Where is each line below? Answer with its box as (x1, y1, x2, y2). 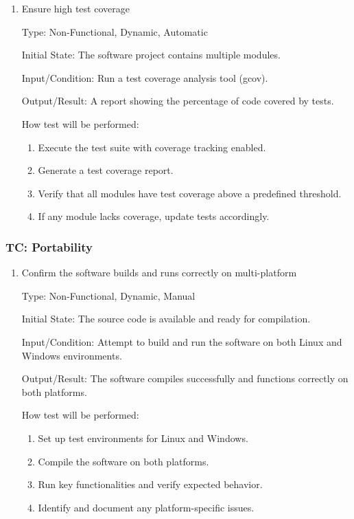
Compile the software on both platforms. (38, 454, 209, 468)
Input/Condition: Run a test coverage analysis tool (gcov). (21, 70, 268, 85)
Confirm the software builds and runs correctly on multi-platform (21, 265, 297, 280)
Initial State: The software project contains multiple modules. (21, 47, 281, 62)
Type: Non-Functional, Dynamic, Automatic (21, 24, 208, 38)
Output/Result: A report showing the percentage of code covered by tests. (21, 93, 334, 108)
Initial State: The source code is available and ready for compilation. (21, 311, 311, 326)
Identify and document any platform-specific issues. (38, 500, 255, 514)
